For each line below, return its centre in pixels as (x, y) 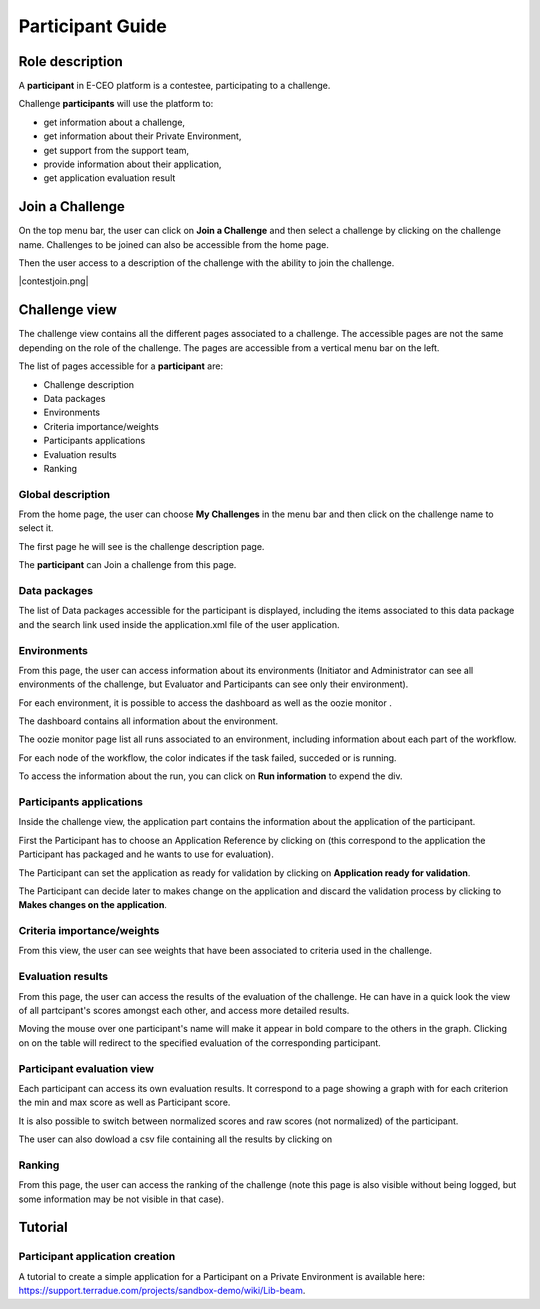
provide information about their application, (132, 164)
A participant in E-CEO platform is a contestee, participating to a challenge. (174, 86)
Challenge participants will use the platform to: (116, 104)
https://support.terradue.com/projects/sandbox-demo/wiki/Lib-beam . (162, 1291)
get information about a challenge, (114, 122)
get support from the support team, (116, 150)
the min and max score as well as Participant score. (124, 1102)
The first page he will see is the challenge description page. (141, 546)
